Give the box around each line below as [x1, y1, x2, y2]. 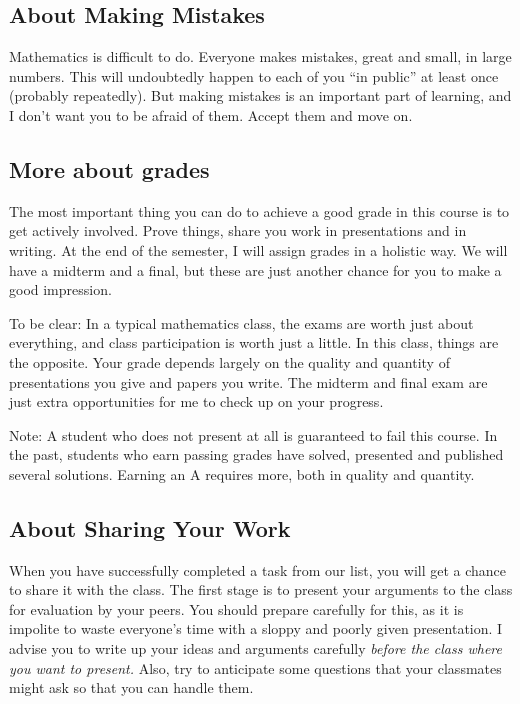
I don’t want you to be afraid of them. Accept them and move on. [9, 104, 413, 125]
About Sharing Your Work [9, 512, 291, 543]
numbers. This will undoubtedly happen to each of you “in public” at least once [9, 65, 499, 86]
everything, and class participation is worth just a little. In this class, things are [9, 332, 499, 353]
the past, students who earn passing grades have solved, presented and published [9, 444, 504, 465]
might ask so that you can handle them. [9, 677, 254, 698]
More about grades [9, 153, 210, 184]
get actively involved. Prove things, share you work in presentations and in [9, 220, 467, 241]
